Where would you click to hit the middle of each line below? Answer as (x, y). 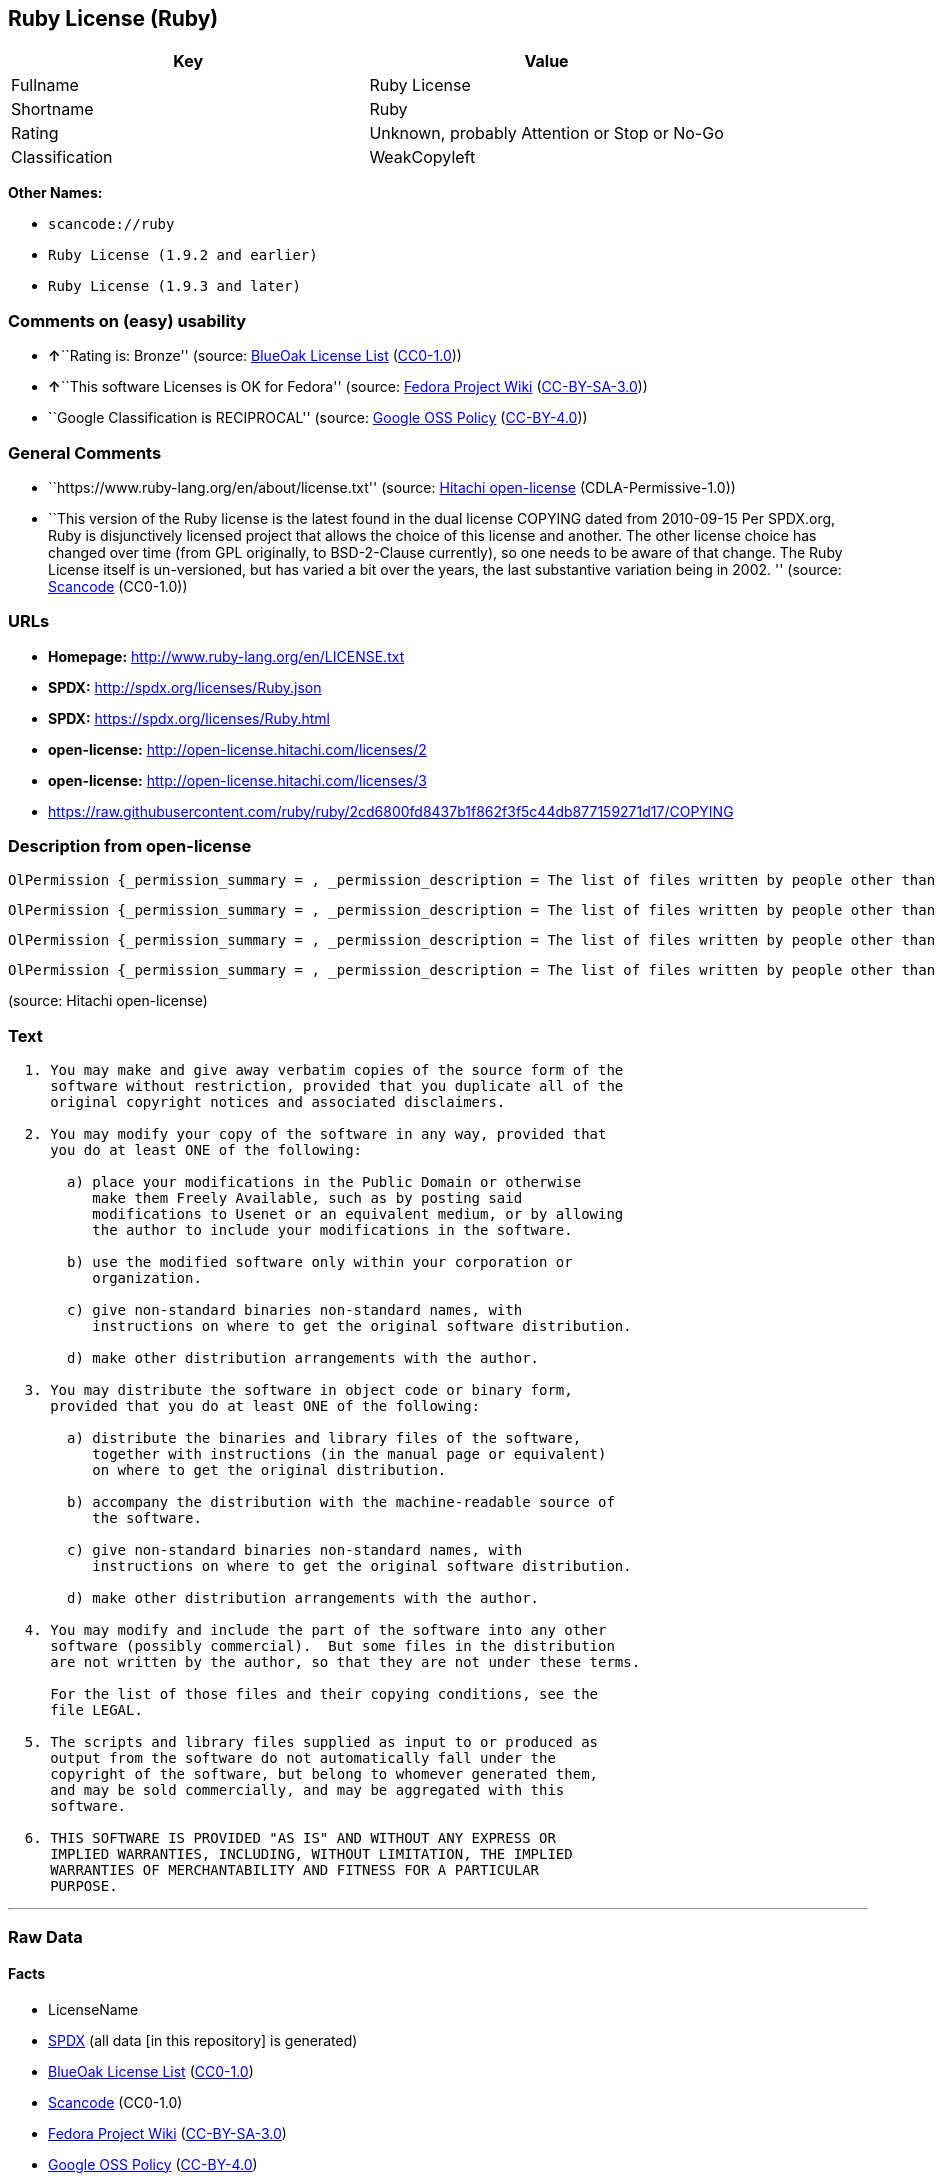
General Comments (85, 452)
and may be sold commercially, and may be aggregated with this (307, 1790)
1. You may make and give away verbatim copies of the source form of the (324, 1070)
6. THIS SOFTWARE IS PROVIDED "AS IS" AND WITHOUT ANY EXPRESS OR (290, 1838)
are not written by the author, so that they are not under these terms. (345, 1662)
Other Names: (55, 193)
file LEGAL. (96, 1710)
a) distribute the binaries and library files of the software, (324, 1438)
